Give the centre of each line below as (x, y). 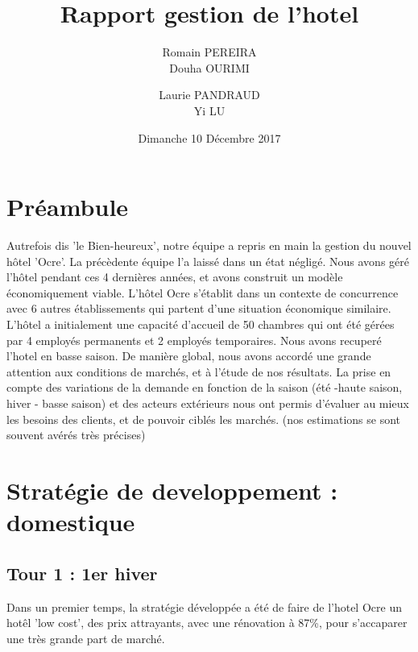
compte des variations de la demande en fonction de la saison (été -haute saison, (205, 387)
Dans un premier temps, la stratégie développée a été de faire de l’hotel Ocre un (204, 606)
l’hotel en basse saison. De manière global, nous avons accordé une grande (189, 356)
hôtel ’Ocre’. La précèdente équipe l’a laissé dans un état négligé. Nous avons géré (208, 261)
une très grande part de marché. (86, 638)
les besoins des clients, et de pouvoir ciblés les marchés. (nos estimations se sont (204, 419)
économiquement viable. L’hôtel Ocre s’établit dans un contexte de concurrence (203, 292)
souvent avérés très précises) (76, 435)
